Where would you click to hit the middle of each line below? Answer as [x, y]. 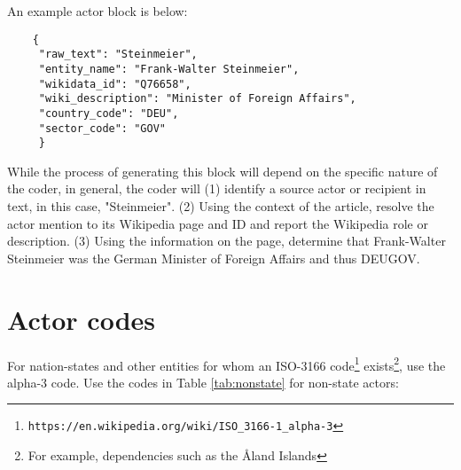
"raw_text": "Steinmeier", [118, 55]
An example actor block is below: [98, 11]
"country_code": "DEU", [109, 113]
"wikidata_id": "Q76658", [115, 84]
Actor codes [82, 319]
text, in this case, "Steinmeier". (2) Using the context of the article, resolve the [221, 206]
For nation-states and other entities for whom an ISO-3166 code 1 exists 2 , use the [227, 364]
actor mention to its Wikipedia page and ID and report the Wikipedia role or [218, 223]
